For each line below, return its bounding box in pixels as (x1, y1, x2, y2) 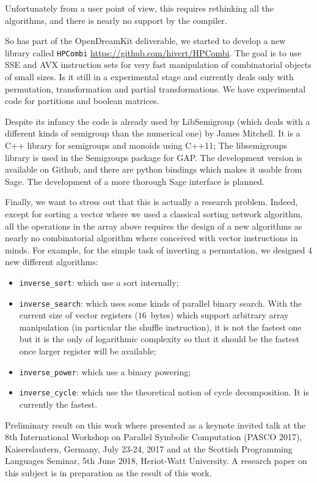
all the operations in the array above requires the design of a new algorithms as (5, 219, 302, 232)
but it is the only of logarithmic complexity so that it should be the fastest (19, 332, 299, 345)
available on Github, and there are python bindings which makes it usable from (5, 163, 302, 176)
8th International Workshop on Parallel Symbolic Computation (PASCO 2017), (5, 430, 302, 443)
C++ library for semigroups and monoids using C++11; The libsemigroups (5, 139, 287, 151)
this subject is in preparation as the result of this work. (5, 466, 212, 479)
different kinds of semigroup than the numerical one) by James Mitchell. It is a (5, 127, 301, 140)
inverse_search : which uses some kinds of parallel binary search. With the (19, 296, 302, 309)
